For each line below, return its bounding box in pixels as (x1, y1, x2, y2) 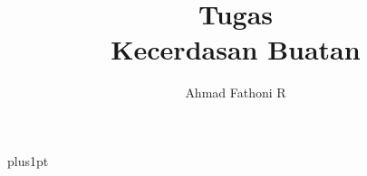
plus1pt (7, 151, 49, 170)
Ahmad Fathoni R (185, 83, 286, 102)
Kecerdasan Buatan (111, 31, 361, 68)
